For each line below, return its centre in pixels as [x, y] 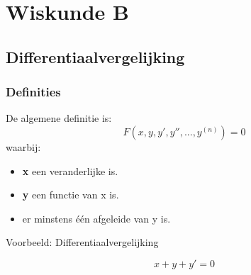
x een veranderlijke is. [70, 170]
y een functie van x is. [71, 195]
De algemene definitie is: [59, 118]
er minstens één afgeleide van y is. [96, 218]
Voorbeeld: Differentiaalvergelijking [82, 242]
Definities [33, 92]
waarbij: [23, 146]
